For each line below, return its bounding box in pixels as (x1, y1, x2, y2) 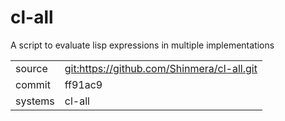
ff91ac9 (64, 77, 103, 91)
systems (15, 94, 55, 108)
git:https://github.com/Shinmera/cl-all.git (64, 61, 258, 75)
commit (15, 77, 51, 91)
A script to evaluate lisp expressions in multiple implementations (10, 39, 275, 51)
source (15, 61, 48, 75)
